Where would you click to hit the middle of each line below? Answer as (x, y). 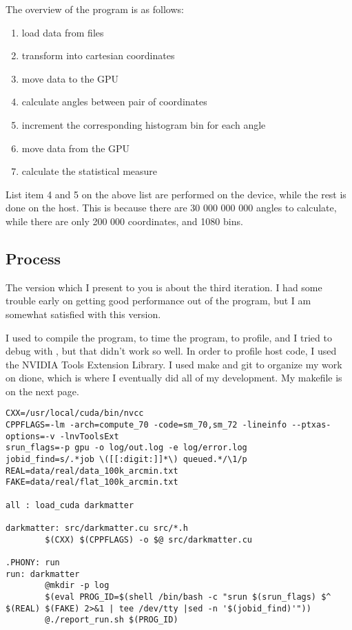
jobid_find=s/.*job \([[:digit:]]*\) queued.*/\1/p (126, 460)
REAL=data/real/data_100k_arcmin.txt (92, 471)
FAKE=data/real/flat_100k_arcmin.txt (92, 482)
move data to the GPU (70, 78)
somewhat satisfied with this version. (83, 314)
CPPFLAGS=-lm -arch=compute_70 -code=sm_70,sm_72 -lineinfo (146, 425)
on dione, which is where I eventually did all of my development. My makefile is (174, 378)
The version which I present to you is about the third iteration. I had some (164, 287)
